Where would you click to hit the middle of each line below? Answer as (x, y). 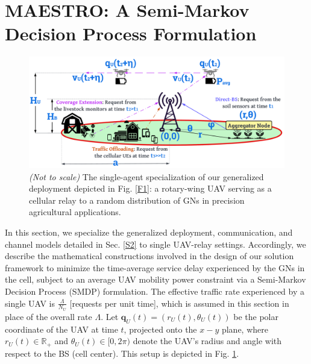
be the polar (256, 316)
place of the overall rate (49, 316)
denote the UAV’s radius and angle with (207, 341)
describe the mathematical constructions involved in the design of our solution (149, 256)
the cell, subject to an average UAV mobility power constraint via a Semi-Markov (155, 279)
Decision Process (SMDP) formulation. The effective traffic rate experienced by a (155, 291)
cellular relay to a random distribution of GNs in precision (137, 200)
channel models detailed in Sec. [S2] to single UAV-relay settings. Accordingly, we (155, 244)
